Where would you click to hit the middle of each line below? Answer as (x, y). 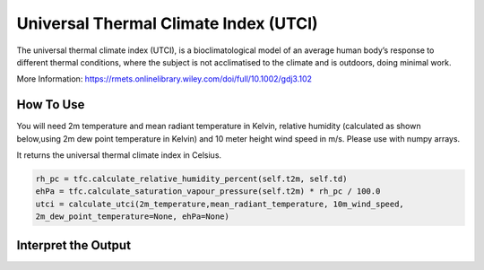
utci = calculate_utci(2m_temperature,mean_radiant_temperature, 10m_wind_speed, (220, 204)
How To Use (51, 105)
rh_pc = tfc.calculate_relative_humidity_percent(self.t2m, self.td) (191, 179)
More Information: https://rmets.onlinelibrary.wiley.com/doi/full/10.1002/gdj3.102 (164, 79)
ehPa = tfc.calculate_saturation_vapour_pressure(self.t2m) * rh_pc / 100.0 (208, 192)
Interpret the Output (74, 245)
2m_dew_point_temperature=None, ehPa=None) (133, 217)
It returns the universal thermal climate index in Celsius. (119, 155)
